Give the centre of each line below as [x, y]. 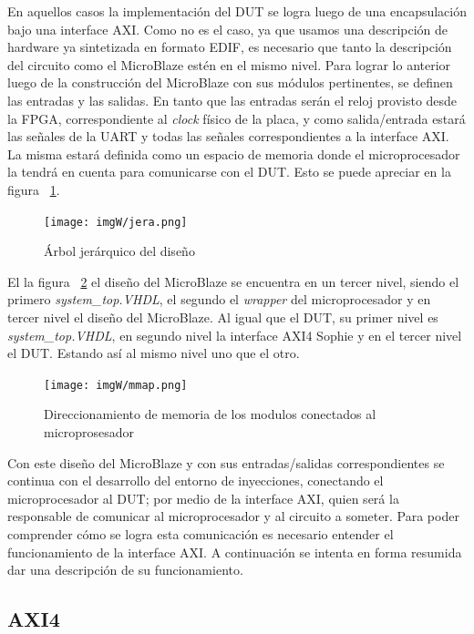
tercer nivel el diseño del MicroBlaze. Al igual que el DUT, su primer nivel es [223, 317]
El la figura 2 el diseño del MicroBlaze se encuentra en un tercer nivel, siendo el [233, 281]
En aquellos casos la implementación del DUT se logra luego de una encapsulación [237, 11]
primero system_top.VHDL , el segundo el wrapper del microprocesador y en [219, 299]
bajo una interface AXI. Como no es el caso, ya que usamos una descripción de [228, 29]
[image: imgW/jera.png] [116, 222]
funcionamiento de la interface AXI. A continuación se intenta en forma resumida [235, 552]
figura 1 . [34, 189]
